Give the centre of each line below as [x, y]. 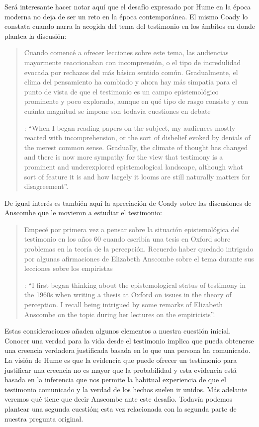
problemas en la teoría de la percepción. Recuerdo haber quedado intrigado [139, 249]
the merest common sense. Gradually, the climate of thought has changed [136, 147]
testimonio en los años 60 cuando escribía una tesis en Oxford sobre [127, 239]
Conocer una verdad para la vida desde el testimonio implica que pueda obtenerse [129, 340]
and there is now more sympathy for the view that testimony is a [124, 157]
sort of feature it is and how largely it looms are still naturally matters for [137, 176]
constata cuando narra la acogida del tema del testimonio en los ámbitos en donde [130, 26]
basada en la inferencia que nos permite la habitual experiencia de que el [115, 380]
